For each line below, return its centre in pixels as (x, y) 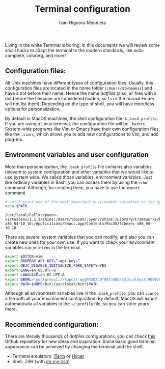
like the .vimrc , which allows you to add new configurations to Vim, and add (82, 134)
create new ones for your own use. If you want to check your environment (80, 242)
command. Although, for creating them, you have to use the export (73, 187)
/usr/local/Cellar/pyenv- (31, 215)
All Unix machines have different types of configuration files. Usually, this (79, 83)
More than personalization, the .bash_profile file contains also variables (79, 167)
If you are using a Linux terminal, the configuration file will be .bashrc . (76, 123)
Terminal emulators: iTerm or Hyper (48, 356)
